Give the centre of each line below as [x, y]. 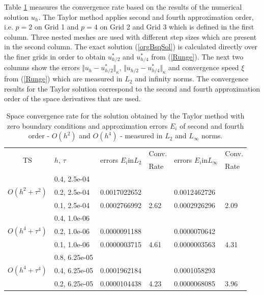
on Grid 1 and [56, 27]
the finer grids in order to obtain [55, 56]
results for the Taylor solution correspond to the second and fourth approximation [132, 88]
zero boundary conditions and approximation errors [87, 125]
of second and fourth [212, 125]
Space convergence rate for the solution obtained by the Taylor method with [125, 115]
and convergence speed [204, 67]
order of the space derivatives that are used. [72, 98]
